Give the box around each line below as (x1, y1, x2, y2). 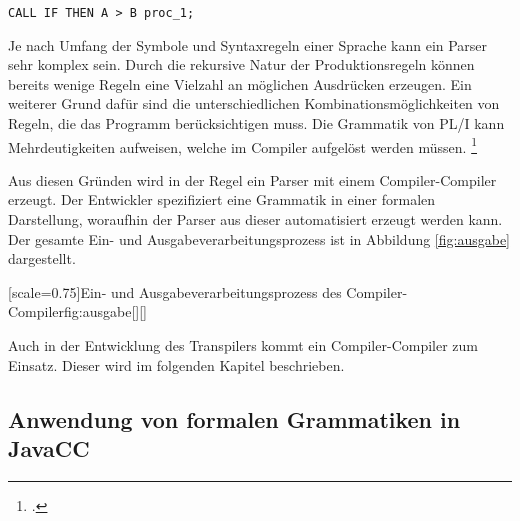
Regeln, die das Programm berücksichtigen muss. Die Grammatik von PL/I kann (8, 113, 505, 134)
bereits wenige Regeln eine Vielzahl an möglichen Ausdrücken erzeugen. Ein (8, 73, 472, 94)
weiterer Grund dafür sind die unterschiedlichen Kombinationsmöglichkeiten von (8, 93, 500, 114)
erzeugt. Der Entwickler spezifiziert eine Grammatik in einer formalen (8, 189, 436, 210)
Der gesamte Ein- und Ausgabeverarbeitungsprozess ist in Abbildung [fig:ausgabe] (8, 228, 511, 249)
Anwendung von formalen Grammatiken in (8, 403, 461, 434)
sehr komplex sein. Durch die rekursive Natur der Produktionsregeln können (8, 54, 475, 75)
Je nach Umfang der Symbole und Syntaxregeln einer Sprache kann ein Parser (8, 34, 488, 55)
